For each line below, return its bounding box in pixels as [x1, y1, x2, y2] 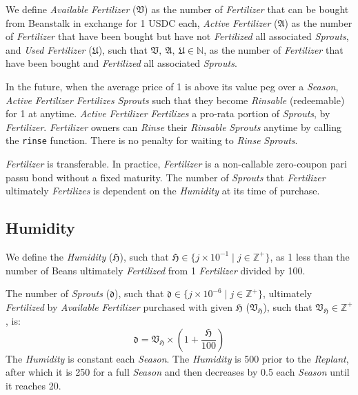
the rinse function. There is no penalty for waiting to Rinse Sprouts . [6, 133, 298, 148]
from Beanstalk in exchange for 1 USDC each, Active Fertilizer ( [6, 15, 278, 30]
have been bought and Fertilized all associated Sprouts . [6, 56, 237, 70]
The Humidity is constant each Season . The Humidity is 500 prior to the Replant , [6, 351, 349, 365]
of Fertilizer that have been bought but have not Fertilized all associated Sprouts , [6, 29, 349, 43]
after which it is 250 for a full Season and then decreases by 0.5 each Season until [6, 365, 350, 379]
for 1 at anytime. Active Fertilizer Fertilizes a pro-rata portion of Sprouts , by [6, 106, 330, 121]
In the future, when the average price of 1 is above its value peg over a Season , [6, 79, 339, 93]
